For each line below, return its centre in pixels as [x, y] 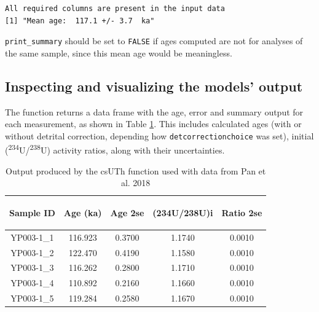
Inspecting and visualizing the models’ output [154, 86]
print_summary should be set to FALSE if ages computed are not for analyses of [154, 41]
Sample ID [32, 212]
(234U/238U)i [183, 212]
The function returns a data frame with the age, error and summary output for [154, 111]
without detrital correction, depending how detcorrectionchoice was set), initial [159, 135]
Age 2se [127, 212]
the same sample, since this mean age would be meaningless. [119, 53]
